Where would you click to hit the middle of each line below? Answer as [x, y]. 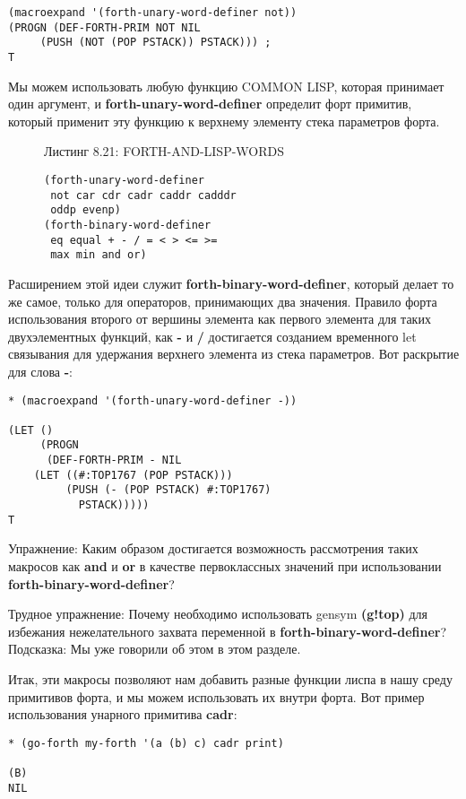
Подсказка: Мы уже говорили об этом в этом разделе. [155, 649]
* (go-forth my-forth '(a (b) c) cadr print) [146, 743]
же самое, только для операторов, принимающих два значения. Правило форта [223, 301]
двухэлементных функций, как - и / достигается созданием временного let [212, 336]
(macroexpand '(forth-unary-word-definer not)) [153, 13]
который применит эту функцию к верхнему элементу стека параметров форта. [224, 121]
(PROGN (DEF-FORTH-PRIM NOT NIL [104, 27]
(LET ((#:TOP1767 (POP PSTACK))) [133, 475]
